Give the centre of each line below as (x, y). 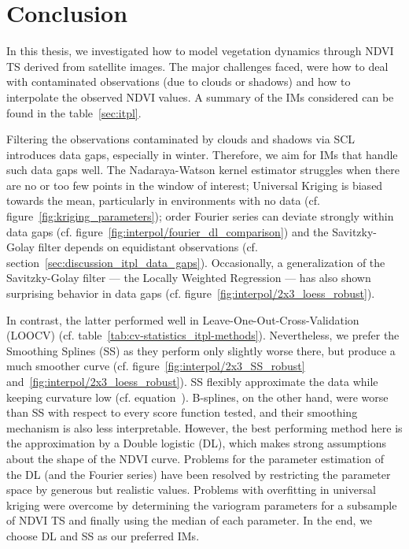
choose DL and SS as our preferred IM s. (103, 535)
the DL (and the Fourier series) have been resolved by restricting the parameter (199, 474)
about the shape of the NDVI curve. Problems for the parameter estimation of (195, 458)
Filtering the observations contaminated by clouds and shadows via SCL (181, 139)
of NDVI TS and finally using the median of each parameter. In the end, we (190, 520)
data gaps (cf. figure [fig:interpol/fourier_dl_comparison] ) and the (168, 231)
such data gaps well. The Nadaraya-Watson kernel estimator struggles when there (203, 170)
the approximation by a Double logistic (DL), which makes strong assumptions (196, 443)
